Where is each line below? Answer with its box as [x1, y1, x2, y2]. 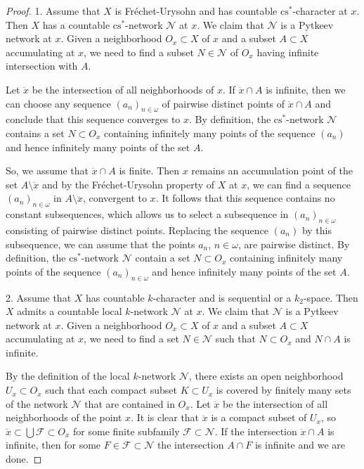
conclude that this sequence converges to [6, 112, 181, 127]
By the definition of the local [6, 368, 130, 383]
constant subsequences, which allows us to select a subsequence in [6, 207, 289, 221]
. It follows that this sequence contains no [155, 191, 335, 205]
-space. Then [303, 290, 358, 304]
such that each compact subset [45, 383, 177, 397]
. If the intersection [214, 423, 297, 438]
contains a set [6, 125, 65, 140]
